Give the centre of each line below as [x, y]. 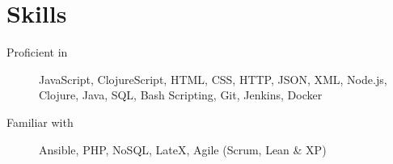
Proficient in [37, 52]
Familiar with [40, 122]
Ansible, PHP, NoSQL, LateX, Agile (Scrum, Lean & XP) [183, 149]
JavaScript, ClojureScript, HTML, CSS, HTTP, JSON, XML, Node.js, [213, 79]
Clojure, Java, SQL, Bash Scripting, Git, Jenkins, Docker [181, 95]
